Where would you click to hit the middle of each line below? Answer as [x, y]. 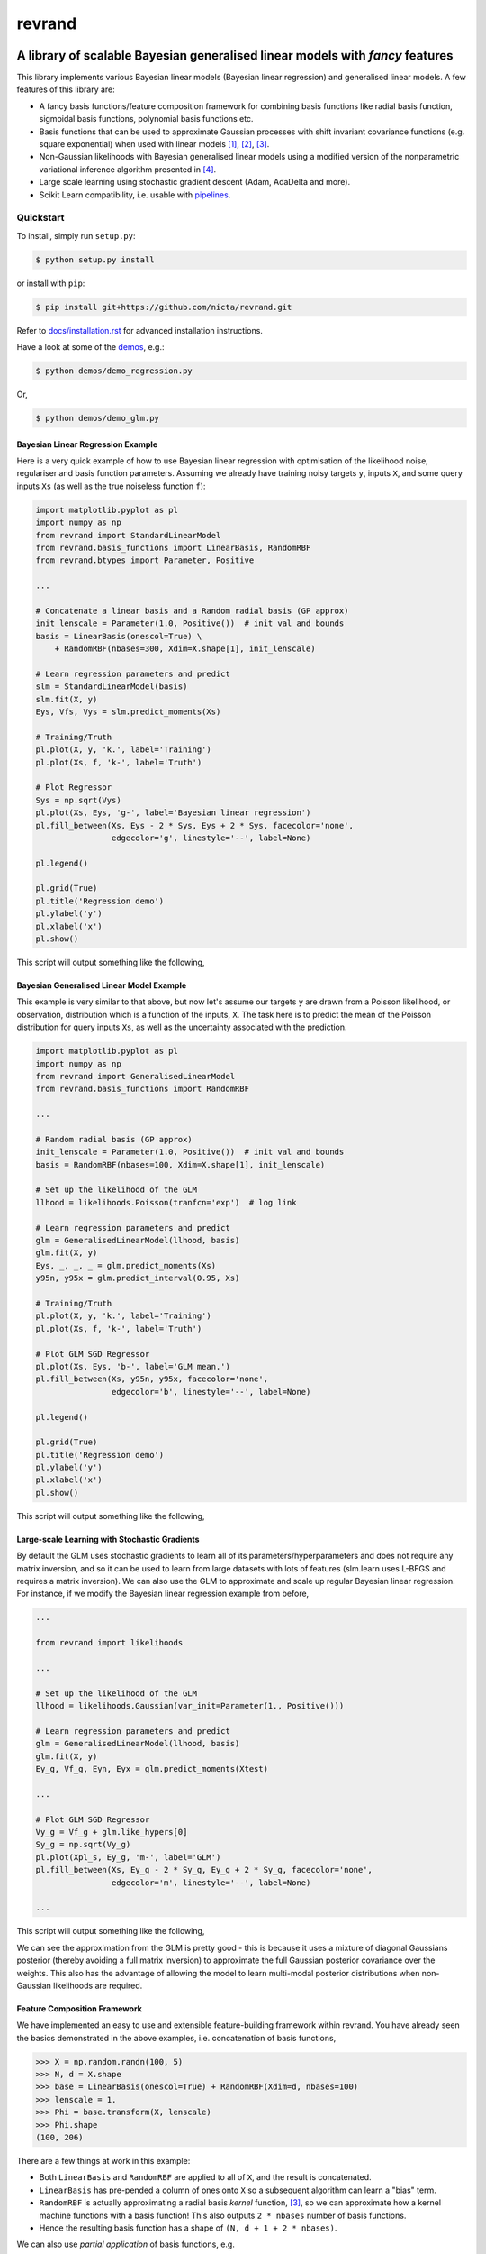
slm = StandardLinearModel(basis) [112, 687]
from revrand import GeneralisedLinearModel [135, 1076]
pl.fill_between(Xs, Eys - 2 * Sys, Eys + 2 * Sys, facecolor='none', [195, 825]
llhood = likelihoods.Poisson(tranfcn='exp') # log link [166, 1202]
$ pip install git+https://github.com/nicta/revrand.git [164, 307]
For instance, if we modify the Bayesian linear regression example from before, [163, 1594]
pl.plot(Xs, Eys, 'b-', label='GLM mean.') [133, 1366]
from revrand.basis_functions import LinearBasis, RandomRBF [173, 547]
